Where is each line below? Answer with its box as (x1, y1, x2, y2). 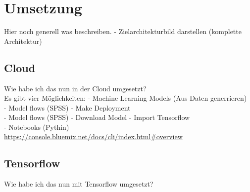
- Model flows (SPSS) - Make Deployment (4, 102, 131, 113)
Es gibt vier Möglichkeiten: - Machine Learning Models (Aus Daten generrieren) (4, 93, 247, 103)
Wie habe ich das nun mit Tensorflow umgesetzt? (4, 179, 153, 189)
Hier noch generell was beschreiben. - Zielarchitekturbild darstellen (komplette (4, 26, 242, 37)
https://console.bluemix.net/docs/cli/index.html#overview (4, 131, 183, 142)
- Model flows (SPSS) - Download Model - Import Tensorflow (4, 112, 190, 122)
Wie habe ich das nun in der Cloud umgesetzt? (4, 83, 147, 93)
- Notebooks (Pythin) (4, 121, 69, 132)
